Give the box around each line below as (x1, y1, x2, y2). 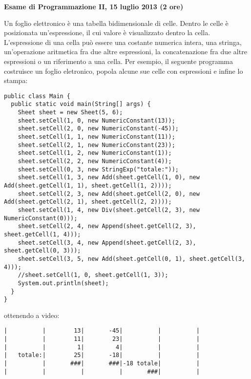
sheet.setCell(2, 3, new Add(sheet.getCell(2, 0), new (18, 190, 200, 197)
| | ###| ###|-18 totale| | (4, 360, 200, 367)
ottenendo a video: (4, 310, 60, 320)
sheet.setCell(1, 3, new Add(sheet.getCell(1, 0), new (18, 174, 200, 181)
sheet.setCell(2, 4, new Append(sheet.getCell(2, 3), (18, 223, 196, 230)
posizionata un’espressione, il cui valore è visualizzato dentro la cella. (4, 27, 210, 38)
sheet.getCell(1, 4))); (4, 231, 81, 238)
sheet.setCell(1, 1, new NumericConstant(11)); (18, 133, 175, 141)
